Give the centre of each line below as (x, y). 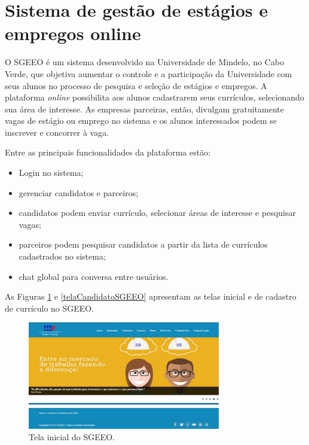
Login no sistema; (51, 173)
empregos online (73, 33)
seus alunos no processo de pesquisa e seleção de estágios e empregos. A (136, 85)
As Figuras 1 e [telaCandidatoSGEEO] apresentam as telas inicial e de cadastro (151, 296)
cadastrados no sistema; (62, 256)
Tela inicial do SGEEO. (72, 437)
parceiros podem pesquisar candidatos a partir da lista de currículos (143, 244)
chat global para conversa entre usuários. (94, 276)
